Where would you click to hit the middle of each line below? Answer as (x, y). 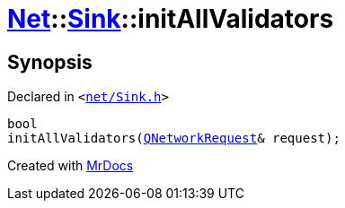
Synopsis (50, 62)
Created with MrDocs (71, 166)
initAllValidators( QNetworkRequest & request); (174, 139)
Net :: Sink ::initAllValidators (171, 19)
